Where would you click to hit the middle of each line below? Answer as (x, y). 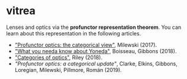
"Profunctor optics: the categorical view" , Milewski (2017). (86, 45)
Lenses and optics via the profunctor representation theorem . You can (94, 27)
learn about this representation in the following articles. (74, 33)
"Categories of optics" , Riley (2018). (58, 57)
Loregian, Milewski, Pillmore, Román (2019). (68, 70)
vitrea (21, 11)
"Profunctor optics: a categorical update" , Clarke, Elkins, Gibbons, (96, 64)
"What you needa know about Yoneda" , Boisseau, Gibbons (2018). (96, 51)
